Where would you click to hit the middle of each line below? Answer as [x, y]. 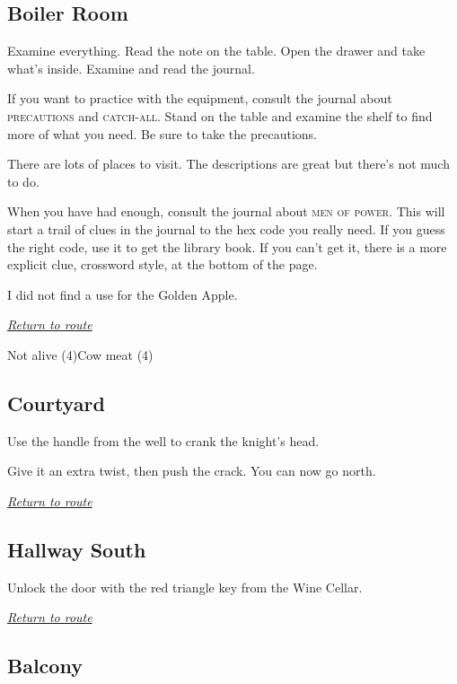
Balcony [45, 666]
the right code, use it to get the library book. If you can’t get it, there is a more [227, 246]
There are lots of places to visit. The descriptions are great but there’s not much [228, 164]
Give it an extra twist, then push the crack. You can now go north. [192, 471]
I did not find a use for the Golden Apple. [123, 294]
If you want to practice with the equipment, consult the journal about [200, 98]
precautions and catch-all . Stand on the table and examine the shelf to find [220, 115]
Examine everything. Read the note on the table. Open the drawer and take [216, 51]
